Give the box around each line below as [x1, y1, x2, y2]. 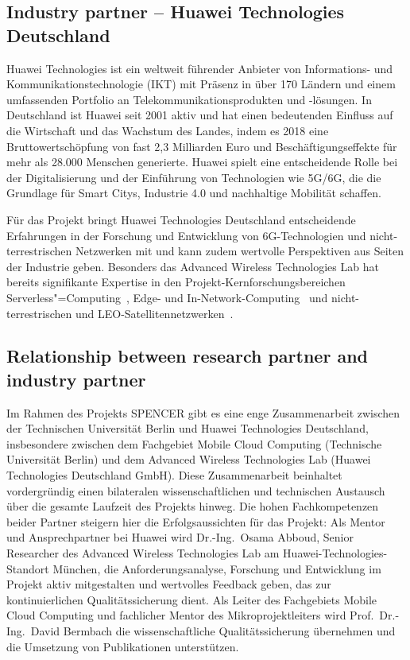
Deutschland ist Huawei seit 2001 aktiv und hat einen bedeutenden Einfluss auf [6, 107, 393, 123]
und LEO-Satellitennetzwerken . [75, 305, 234, 321]
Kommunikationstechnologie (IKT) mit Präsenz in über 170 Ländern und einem [6, 76, 396, 92]
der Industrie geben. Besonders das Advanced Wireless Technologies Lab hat [6, 258, 379, 274]
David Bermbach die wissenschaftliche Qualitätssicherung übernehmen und [30, 623, 396, 639]
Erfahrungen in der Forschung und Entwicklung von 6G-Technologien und [6, 227, 366, 243]
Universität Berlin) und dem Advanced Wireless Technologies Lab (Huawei [6, 451, 371, 468]
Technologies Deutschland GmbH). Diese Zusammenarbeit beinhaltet [6, 467, 342, 483]
